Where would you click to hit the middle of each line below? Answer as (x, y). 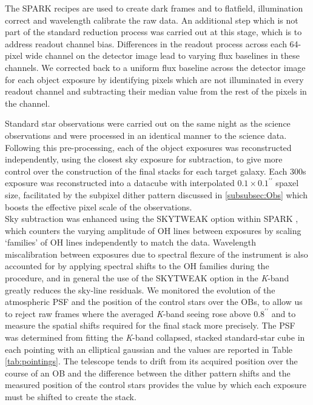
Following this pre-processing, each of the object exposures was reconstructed (148, 147)
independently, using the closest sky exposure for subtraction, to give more (144, 159)
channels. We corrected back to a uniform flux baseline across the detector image (155, 67)
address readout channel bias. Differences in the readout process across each (146, 43)
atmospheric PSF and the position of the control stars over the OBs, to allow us (154, 302)
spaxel (287, 183)
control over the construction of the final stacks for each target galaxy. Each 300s (156, 171)
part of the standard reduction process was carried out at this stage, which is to (153, 32)
